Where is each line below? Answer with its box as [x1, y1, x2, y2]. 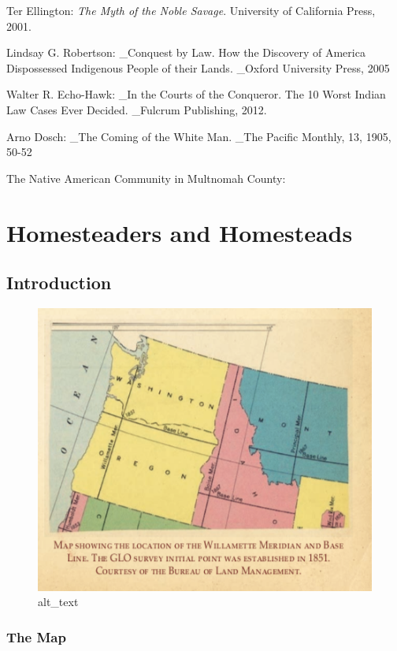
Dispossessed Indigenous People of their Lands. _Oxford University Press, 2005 [6, 59, 390, 76]
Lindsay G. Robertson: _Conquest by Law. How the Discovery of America [6, 44, 365, 61]
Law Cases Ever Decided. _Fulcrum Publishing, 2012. [6, 101, 267, 117]
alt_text [38, 593, 79, 610]
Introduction [6, 270, 112, 295]
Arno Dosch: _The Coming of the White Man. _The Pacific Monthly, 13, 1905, [6, 128, 391, 144]
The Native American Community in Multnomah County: [6, 169, 286, 186]
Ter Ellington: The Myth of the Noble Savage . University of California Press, [6, 2, 376, 18]
